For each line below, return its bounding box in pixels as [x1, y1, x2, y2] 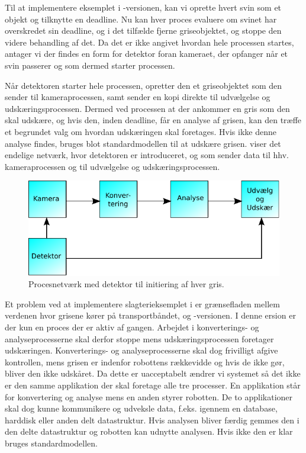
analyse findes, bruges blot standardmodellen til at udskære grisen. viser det [5, 137, 281, 149]
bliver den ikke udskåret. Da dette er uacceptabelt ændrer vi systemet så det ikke [5, 367, 301, 380]
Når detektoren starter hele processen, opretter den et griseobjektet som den [5, 79, 282, 91]
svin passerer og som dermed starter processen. [5, 59, 175, 71]
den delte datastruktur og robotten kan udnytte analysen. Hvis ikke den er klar [5, 425, 293, 438]
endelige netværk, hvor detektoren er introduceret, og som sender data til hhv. [5, 149, 289, 161]
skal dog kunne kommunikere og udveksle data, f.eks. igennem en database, [5, 402, 278, 415]
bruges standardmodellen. [5, 436, 98, 449]
